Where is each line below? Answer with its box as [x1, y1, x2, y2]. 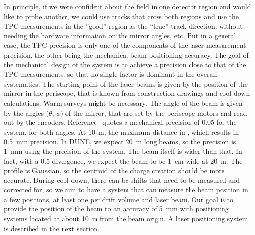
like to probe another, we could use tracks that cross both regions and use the [4, 11, 239, 21]
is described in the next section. [4, 223, 99, 233]
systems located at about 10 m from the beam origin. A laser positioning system [4, 213, 248, 224]
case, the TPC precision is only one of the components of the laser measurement [4, 40, 246, 50]
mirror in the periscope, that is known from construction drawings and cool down [4, 88, 250, 98]
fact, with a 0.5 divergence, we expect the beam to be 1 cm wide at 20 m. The [4, 155, 243, 166]
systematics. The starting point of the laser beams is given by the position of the [4, 78, 248, 88]
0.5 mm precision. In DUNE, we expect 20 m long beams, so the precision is [4, 136, 236, 147]
